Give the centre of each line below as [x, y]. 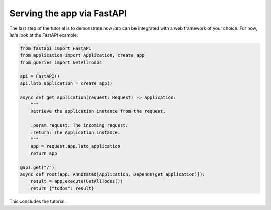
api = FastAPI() [40, 76]
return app [44, 153]
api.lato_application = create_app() [66, 83]
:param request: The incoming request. [80, 126]
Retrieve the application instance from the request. [98, 111]
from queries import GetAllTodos [61, 62]
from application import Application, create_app [82, 55]
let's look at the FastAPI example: [44, 35]
